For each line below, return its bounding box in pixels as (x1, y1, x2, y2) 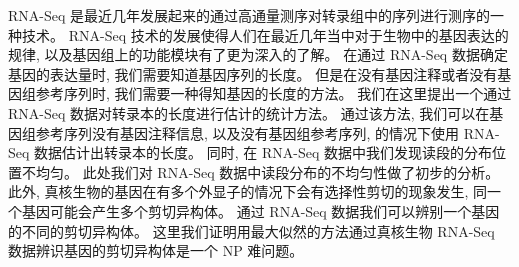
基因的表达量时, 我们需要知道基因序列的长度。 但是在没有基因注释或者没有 (8, 63, 498, 84)
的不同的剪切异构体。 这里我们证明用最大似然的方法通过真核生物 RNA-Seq (8, 220, 495, 241)
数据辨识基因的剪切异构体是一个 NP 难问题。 (8, 240, 304, 261)
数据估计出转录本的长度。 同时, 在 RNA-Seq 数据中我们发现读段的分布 (34, 142, 492, 163)
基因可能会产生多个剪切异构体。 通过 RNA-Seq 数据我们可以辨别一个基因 (21, 200, 500, 221)
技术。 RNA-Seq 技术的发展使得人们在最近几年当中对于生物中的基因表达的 (21, 24, 509, 45)
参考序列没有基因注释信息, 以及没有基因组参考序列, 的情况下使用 (35, 122, 460, 143)
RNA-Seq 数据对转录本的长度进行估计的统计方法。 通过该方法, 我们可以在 (8, 102, 490, 123)
